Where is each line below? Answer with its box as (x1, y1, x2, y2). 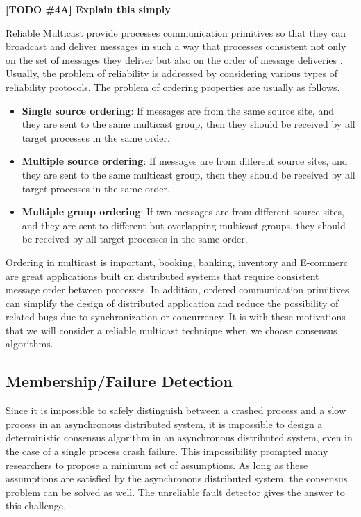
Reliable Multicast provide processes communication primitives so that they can (6, 25, 346, 40)
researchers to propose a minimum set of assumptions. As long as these (6, 457, 308, 472)
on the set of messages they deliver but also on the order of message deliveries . (6, 52, 343, 67)
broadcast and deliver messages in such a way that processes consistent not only (6, 39, 346, 54)
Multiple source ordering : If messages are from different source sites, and (22, 154, 348, 168)
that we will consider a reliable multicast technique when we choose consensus (6, 322, 337, 337)
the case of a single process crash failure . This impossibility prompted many (6, 444, 328, 459)
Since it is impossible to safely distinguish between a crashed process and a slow (6, 403, 346, 418)
